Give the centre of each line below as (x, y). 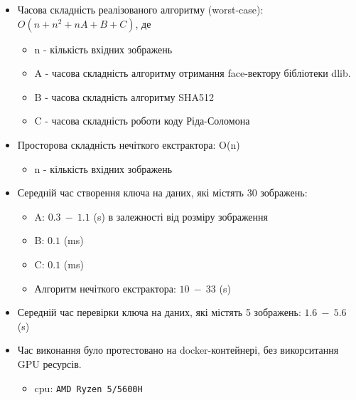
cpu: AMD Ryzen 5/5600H (88, 388)
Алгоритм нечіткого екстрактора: (105, 288)
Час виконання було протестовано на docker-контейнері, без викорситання (178, 350)
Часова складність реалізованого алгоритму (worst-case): (140, 9)
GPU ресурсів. (49, 363)
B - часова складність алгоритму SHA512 (124, 96)
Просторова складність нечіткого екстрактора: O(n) (129, 144)
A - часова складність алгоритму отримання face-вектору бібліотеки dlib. (193, 73)
